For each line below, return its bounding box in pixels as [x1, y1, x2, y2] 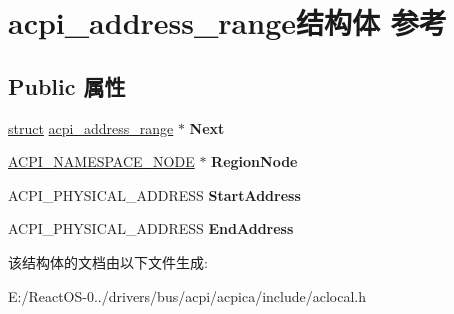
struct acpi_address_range [8, 117, 174, 138]
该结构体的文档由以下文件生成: [8, 251, 208, 272]
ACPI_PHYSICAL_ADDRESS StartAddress [8, 184, 301, 205]
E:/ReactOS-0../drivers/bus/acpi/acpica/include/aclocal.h [8, 285, 367, 306]
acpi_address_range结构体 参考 [8, 2, 447, 43]
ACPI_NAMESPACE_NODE [8, 151, 195, 172]
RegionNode [211, 151, 298, 172]
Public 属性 [8, 70, 126, 101]
